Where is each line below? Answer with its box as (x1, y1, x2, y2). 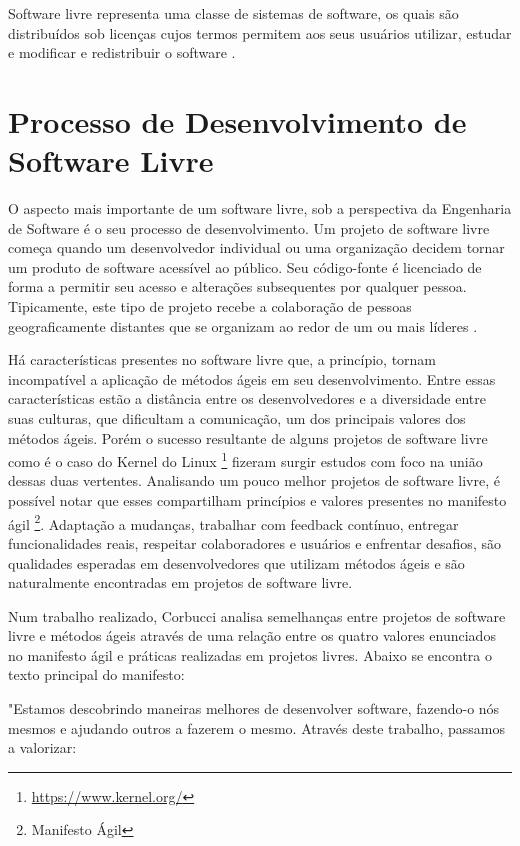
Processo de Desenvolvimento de (8, 100, 467, 141)
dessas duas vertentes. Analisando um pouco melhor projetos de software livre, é (8, 470, 500, 491)
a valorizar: (8, 737, 77, 758)
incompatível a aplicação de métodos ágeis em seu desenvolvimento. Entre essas (8, 368, 496, 389)
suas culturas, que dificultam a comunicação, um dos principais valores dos (8, 408, 466, 429)
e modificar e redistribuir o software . (8, 42, 236, 63)
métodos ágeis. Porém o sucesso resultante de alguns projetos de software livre (8, 427, 488, 448)
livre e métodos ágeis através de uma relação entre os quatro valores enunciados (8, 625, 496, 646)
